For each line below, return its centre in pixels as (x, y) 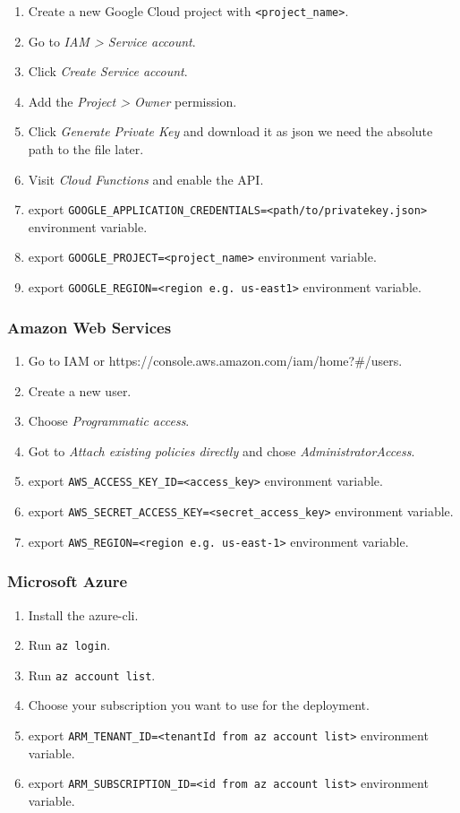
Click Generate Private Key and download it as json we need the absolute (230, 131)
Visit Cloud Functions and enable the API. (146, 179)
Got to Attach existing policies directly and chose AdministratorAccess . (221, 450)
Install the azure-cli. (83, 614)
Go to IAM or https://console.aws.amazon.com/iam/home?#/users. (215, 360)
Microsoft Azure (68, 581)
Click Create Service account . (108, 71)
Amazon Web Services (89, 327)
